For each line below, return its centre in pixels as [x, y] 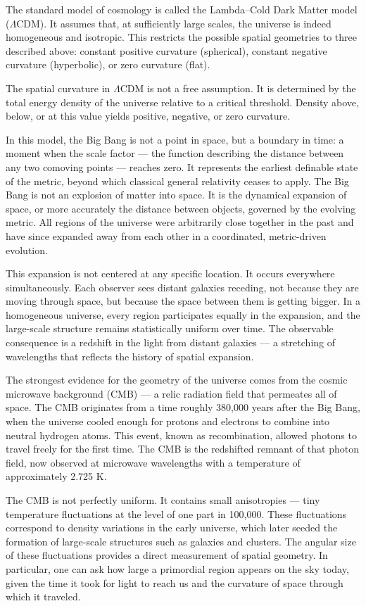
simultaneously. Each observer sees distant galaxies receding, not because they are [182, 287]
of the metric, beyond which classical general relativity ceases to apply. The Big [177, 181]
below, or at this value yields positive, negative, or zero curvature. [148, 116]
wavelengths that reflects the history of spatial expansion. [130, 356]
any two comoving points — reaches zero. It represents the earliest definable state [182, 166]
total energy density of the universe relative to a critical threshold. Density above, [182, 102]
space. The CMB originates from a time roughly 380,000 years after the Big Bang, [183, 407]
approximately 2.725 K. [56, 476]
